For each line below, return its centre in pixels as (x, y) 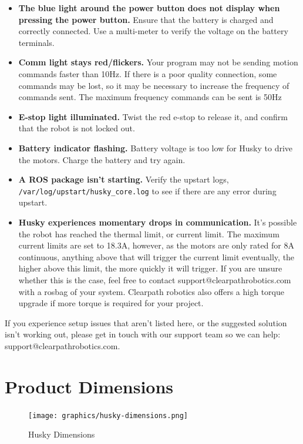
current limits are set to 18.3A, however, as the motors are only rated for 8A (156, 245)
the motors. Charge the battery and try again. (102, 159)
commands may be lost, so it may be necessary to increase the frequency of (154, 85)
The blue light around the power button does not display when (149, 8)
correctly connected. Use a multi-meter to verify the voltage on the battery (153, 31)
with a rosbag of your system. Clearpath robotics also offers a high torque (151, 291)
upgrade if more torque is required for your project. (111, 303)
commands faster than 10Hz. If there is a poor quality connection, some (148, 73)
